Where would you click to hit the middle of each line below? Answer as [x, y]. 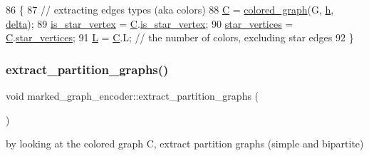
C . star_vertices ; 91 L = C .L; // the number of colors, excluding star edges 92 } [180, 37]
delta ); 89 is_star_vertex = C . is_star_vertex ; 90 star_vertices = [150, 23]
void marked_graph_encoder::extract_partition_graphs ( [132, 95]
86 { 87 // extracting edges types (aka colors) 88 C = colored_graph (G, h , [170, 9]
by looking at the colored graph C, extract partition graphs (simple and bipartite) [185, 144]
